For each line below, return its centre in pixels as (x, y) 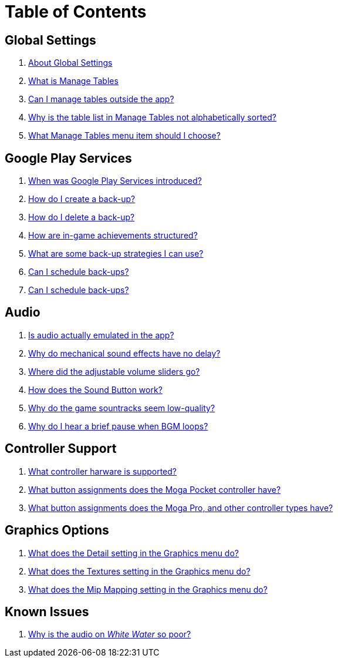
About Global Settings (70, 63)
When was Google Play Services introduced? (115, 181)
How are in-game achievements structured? (113, 236)
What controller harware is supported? (103, 471)
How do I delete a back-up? (82, 217)
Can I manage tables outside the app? (101, 99)
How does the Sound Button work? (95, 389)
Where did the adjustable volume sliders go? (114, 371)
